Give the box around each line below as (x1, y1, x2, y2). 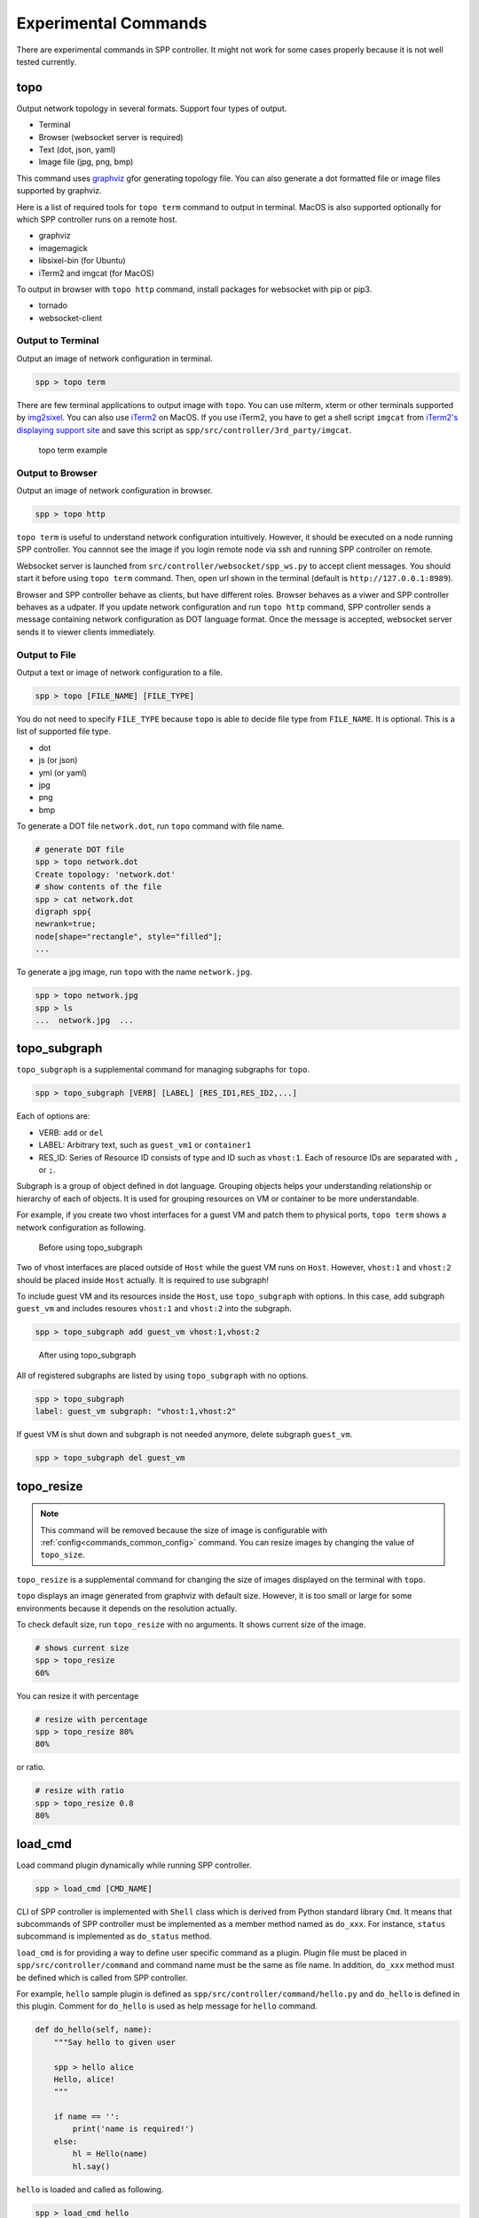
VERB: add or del (38, 1127, 104, 1137)
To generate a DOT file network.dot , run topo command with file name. (16, 821, 285, 831)
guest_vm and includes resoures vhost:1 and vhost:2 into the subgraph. (16, 1303, 293, 1314)
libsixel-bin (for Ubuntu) (38, 256, 126, 266)
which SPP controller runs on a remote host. (16, 214, 177, 224)
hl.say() (72, 2161, 111, 2171)
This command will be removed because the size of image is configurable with (40, 1524, 327, 1535)
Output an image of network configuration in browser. (16, 485, 213, 496)
